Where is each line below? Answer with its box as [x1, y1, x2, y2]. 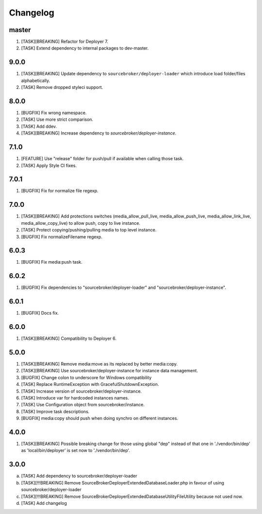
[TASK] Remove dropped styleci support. [21, 84, 103, 90]
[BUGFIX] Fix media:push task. [21, 259, 82, 265]
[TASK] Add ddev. [21, 123, 57, 129]
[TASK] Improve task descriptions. [21, 408, 90, 415]
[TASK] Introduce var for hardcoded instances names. [21, 395, 129, 400]
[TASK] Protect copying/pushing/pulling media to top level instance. [21, 227, 157, 233]
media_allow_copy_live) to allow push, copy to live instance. [21, 220, 141, 226]
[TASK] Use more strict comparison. [21, 116, 94, 122]
